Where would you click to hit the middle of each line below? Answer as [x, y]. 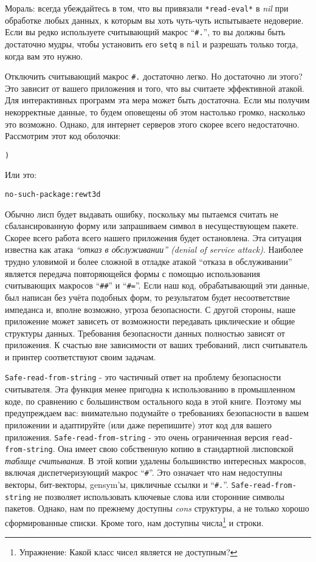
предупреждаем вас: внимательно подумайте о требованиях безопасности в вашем [157, 413]
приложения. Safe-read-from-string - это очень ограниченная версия [137, 437]
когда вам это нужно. [44, 56]
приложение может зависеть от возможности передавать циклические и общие [150, 321]
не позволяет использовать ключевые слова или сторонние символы [159, 496]
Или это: [21, 175]
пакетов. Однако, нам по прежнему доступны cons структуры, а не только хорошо [157, 508]
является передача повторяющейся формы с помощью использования [132, 273]
